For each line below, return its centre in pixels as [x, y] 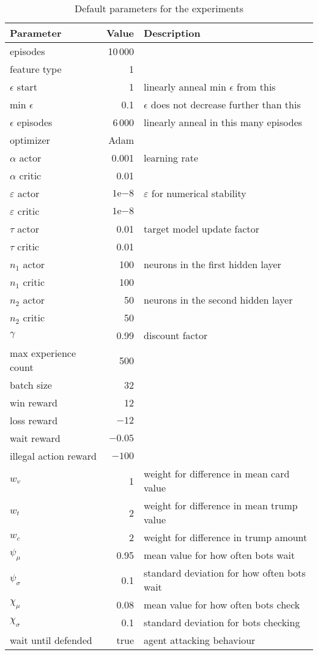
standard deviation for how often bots [225, 573]
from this [256, 87]
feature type [36, 69]
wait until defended [51, 640]
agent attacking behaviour [200, 640]
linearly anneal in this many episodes [223, 122]
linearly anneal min [185, 87]
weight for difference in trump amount [226, 537]
